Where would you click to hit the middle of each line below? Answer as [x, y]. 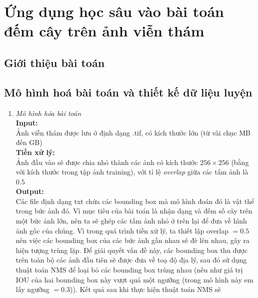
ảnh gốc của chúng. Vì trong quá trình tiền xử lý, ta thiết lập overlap [122, 230]
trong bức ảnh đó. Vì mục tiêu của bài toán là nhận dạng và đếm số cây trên [134, 211]
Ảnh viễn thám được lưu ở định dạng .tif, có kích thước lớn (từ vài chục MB [133, 132]
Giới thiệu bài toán [54, 62]
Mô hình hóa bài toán [48, 113]
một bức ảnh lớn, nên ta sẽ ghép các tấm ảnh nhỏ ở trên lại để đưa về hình [131, 221]
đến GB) [29, 142]
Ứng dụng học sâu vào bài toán [114, 11]
